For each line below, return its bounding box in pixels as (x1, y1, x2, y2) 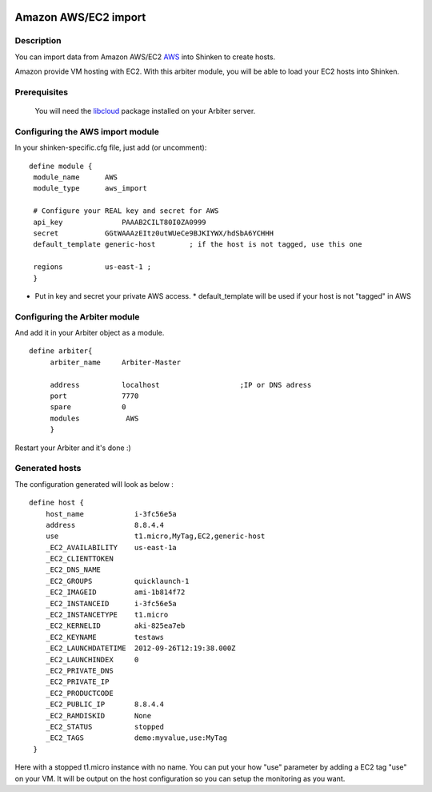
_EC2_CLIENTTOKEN (45, 554, 114, 564)
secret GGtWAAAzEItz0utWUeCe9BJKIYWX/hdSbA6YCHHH (33, 228, 274, 238)
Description (14, 35, 62, 46)
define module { (29, 161, 93, 171)
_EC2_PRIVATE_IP (45, 677, 110, 686)
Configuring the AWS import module (14, 126, 160, 137)
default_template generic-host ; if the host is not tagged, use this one (33, 240, 362, 249)
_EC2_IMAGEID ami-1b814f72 (45, 588, 186, 597)
